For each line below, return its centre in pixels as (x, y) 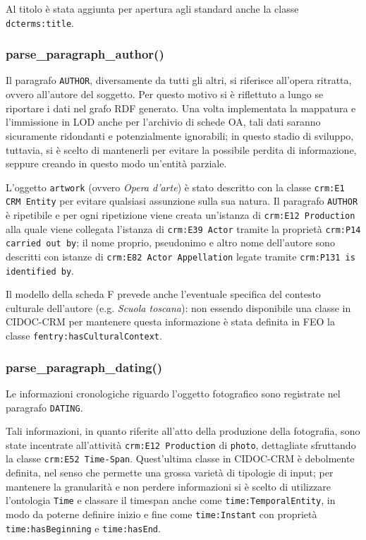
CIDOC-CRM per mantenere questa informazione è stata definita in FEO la (170, 322)
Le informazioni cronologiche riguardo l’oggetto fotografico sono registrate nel (173, 393)
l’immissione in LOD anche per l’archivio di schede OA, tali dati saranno (163, 122)
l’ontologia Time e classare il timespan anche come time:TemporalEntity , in (171, 500)
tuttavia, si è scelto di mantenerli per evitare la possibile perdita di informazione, (181, 149)
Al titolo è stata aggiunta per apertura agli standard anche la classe (152, 8)
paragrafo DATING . (44, 407)
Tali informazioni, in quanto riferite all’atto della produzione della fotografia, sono (183, 431)
